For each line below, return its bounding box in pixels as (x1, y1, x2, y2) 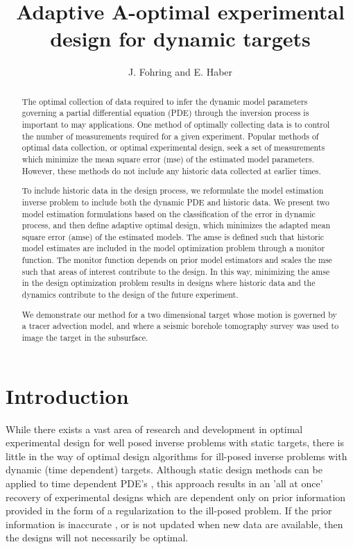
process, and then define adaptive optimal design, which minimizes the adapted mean (21, 219, 331, 231)
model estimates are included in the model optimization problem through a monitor (21, 242, 325, 254)
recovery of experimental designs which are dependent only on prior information (6, 489, 346, 504)
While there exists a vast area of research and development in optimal (6, 421, 303, 436)
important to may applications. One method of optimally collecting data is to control (21, 119, 330, 130)
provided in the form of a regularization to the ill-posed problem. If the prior (6, 503, 332, 518)
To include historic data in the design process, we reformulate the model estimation (21, 185, 324, 196)
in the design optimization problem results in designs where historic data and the (21, 277, 316, 289)
